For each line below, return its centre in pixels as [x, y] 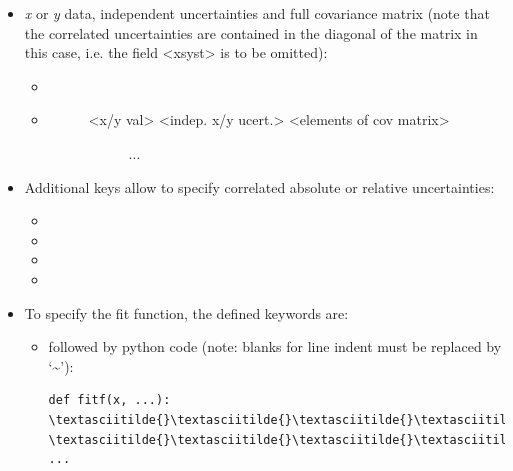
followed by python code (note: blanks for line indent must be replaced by [275, 346]
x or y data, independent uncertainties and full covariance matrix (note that [257, 13]
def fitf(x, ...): [109, 400]
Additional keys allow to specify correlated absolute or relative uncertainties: [259, 186]
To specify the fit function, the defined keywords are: [186, 312]
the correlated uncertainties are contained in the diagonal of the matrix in [251, 32]
